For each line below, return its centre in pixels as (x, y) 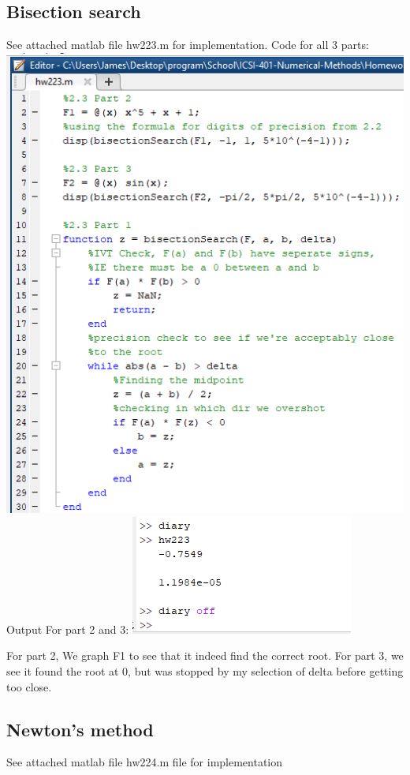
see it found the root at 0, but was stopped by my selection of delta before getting (205, 670)
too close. (29, 686)
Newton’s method (80, 729)
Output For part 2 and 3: (68, 629)
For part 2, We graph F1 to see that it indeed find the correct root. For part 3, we (205, 655)
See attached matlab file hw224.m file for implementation (145, 762)
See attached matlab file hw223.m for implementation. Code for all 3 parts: (188, 45)
